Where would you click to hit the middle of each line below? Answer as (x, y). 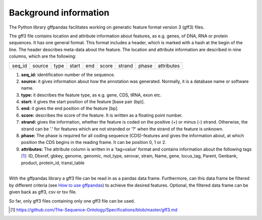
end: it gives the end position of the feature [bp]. (70, 109)
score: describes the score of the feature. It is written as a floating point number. (102, 115)
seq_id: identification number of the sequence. (68, 75)
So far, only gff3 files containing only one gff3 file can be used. (72, 201)
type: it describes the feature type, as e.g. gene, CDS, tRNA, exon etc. (91, 95)
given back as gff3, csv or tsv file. (43, 192)
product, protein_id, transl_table (53, 163)
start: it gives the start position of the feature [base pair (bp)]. (83, 102)
